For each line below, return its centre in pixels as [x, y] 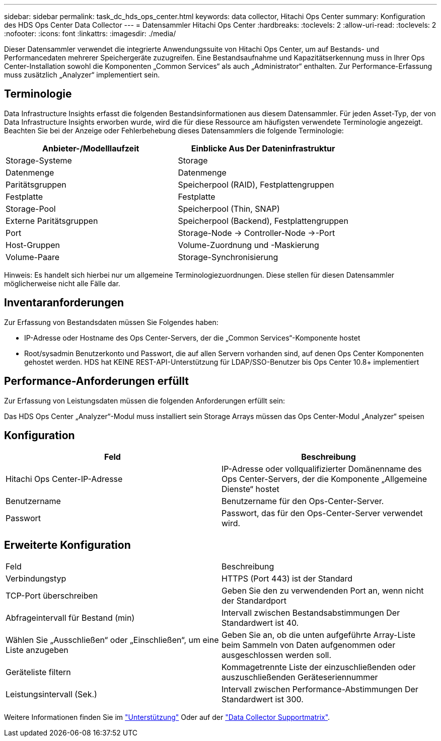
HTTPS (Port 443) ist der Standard [287, 579]
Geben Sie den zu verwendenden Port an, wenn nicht [323, 591]
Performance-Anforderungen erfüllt [96, 381]
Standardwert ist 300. [263, 699]
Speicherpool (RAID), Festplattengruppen [256, 184]
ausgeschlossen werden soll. [277, 655]
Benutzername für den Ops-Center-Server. [303, 501]
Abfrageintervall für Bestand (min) [70, 618]
